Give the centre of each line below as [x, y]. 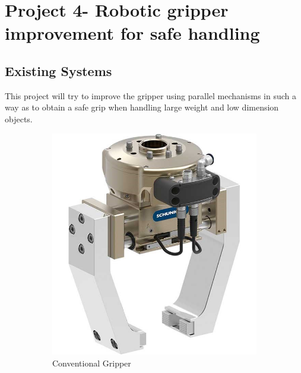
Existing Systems [58, 70]
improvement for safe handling [132, 33]
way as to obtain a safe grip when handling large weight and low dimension [142, 107]
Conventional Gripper [92, 363]
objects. [19, 118]
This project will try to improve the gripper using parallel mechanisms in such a [151, 95]
